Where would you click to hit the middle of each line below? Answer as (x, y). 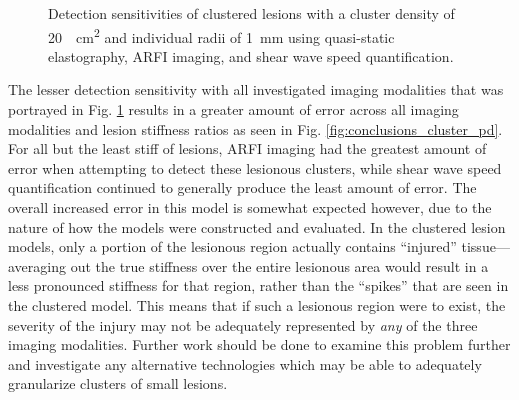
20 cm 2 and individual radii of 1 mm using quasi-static (221, 35)
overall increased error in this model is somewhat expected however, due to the (250, 207)
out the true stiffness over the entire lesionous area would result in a (279, 265)
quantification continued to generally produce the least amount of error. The (242, 187)
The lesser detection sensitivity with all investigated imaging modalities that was (256, 89)
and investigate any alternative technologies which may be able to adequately (245, 363)
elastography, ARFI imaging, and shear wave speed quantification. (251, 55)
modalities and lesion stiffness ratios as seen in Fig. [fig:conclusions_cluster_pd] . (255, 128)
